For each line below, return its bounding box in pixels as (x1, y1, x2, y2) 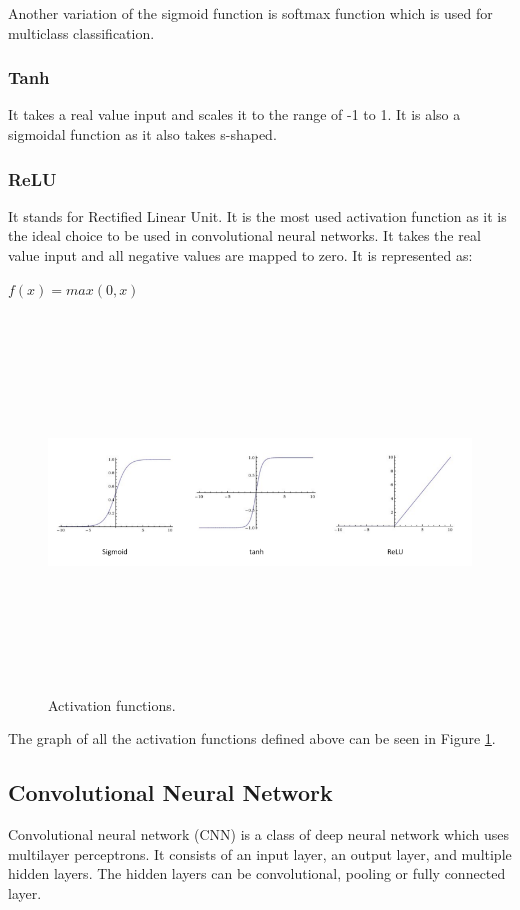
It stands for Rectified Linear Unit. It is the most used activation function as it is (8, 205, 507, 226)
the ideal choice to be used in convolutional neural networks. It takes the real (8, 225, 481, 246)
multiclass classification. (8, 22, 155, 43)
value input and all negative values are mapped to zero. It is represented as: (8, 245, 473, 265)
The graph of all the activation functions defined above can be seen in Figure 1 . (8, 728, 496, 749)
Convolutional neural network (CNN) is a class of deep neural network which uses (8, 824, 510, 845)
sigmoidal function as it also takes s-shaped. (8, 124, 277, 144)
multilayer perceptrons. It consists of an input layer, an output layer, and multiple (8, 843, 512, 864)
